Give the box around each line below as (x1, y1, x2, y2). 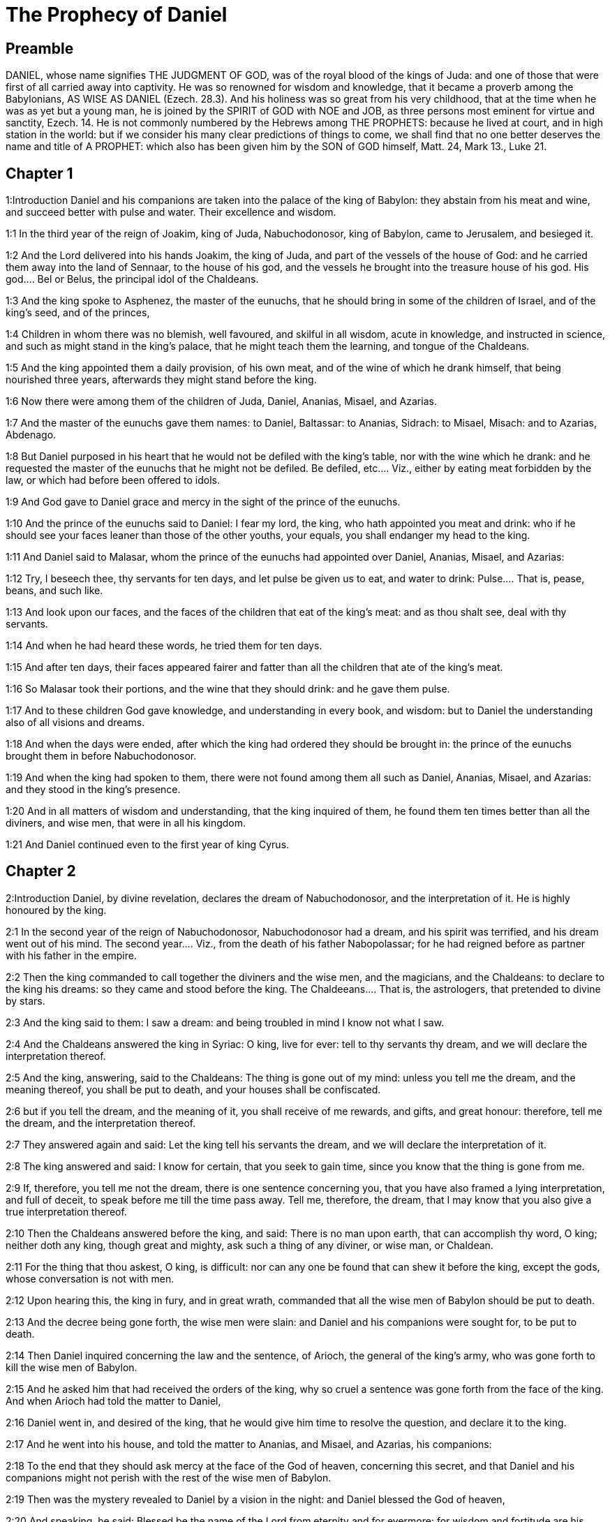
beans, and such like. (6, 584, 103, 597)
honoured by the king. (6, 903, 107, 916)
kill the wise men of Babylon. (6, 1361, 137, 1373)
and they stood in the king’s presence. (6, 783, 181, 796)
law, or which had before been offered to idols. (6, 474, 221, 487)
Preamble (6, 39, 74, 57)
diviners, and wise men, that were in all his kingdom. (6, 817, 246, 829)
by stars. (6, 994, 45, 1007)
